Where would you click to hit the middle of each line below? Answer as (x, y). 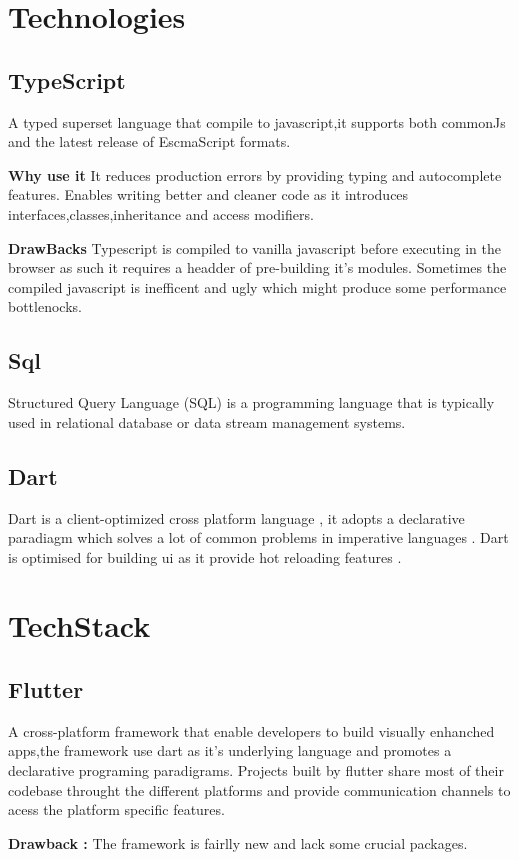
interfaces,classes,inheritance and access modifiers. (161, 213)
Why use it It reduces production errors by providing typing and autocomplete (255, 174)
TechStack (79, 625)
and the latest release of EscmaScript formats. (149, 141)
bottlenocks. (45, 306)
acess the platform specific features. (116, 809)
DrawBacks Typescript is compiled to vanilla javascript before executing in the (254, 247)
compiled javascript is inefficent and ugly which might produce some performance (257, 286)
